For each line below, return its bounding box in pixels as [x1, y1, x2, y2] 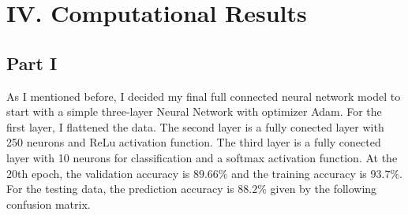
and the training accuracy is [231, 165, 367, 181]
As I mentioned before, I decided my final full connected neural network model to [6, 87, 401, 104]
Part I [6, 50, 58, 75]
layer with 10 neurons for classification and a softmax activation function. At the [6, 149, 398, 165]
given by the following [270, 180, 377, 197]
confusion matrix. [6, 195, 91, 212]
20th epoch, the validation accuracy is [6, 165, 190, 181]
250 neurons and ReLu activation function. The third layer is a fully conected [6, 134, 381, 150]
